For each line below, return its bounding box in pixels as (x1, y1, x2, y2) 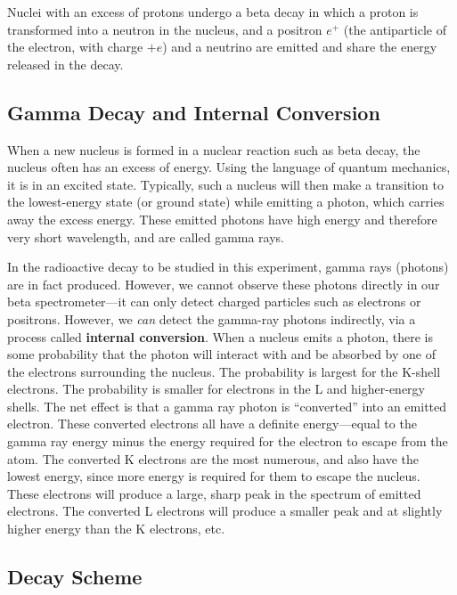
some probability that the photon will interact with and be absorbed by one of (7, 345, 436, 363)
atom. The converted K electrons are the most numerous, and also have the (7, 449, 420, 468)
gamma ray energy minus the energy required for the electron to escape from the (7, 432, 448, 451)
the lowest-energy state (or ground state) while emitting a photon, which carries (7, 192, 445, 211)
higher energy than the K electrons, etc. (7, 519, 225, 538)
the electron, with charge (7, 37, 143, 56)
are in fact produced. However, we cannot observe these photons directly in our (7, 274, 440, 293)
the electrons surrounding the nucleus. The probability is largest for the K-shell (7, 362, 441, 380)
